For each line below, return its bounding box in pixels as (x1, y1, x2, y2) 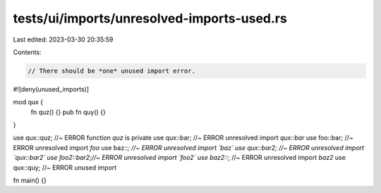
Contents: (13, 48, 42, 56)
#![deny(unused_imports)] (13, 85, 90, 93)
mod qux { (13, 98, 44, 106)
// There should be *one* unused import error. (28, 67, 195, 75)
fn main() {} (13, 176, 47, 185)
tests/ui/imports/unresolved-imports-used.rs (13, 11, 287, 26)
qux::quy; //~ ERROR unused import (13, 163, 117, 172)
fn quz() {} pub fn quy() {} (30, 108, 106, 116)
